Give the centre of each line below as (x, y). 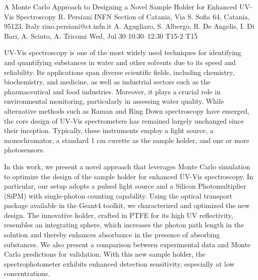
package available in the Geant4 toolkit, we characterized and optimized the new (127, 205)
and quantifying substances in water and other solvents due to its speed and (120, 62)
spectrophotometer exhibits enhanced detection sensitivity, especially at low (119, 263)
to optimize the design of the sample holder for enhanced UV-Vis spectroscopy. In (129, 176)
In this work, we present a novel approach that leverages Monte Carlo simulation (127, 166)
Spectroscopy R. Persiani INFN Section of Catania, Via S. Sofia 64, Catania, (133, 16)
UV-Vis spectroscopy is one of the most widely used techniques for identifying (123, 52)
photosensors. (24, 150)
